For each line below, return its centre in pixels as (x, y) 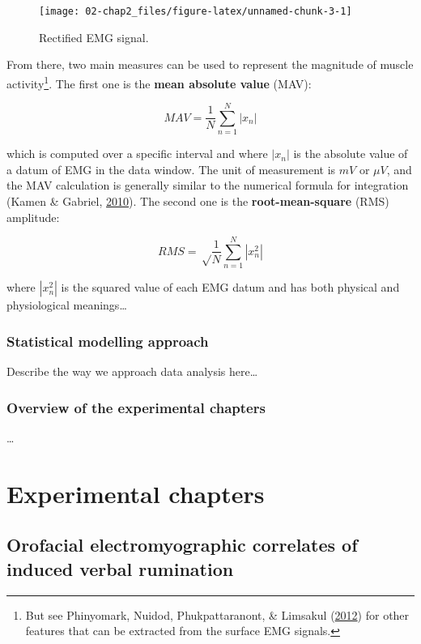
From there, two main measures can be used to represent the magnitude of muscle (210, 64)
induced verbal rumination (120, 568)
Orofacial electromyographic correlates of (182, 545)
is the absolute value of (351, 154)
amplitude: (33, 217)
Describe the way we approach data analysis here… (132, 371)
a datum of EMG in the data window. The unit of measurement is (171, 169)
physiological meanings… (67, 305)
